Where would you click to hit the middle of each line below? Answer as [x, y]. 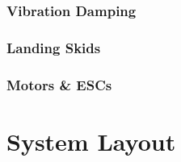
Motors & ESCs [59, 84]
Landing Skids [54, 47]
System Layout [91, 141]
